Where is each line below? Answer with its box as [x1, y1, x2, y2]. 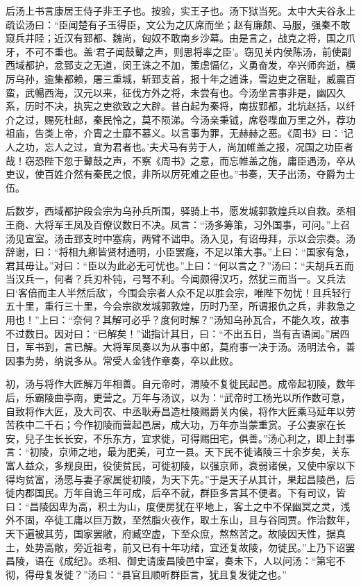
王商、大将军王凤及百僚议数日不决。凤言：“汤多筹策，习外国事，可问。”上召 [6, 217, 351, 231]
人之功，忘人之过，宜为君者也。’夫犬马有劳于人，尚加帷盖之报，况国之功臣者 [6, 139, 353, 153]
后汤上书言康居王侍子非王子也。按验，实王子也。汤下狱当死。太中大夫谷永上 [6, 3, 355, 17]
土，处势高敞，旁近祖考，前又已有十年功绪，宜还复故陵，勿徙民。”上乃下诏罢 [6, 539, 355, 554]
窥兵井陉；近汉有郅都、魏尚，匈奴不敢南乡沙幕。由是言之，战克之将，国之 [6, 31, 346, 45]
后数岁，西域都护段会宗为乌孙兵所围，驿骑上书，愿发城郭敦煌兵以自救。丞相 [6, 203, 355, 218]
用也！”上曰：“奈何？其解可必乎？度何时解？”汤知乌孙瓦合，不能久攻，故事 [6, 312, 350, 327]
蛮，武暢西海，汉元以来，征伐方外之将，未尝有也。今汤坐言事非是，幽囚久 [6, 85, 346, 99]
